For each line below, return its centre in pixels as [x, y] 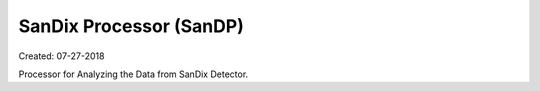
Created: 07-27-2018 [61, 56]
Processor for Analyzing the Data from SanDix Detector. [133, 74]
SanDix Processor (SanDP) [131, 26]
